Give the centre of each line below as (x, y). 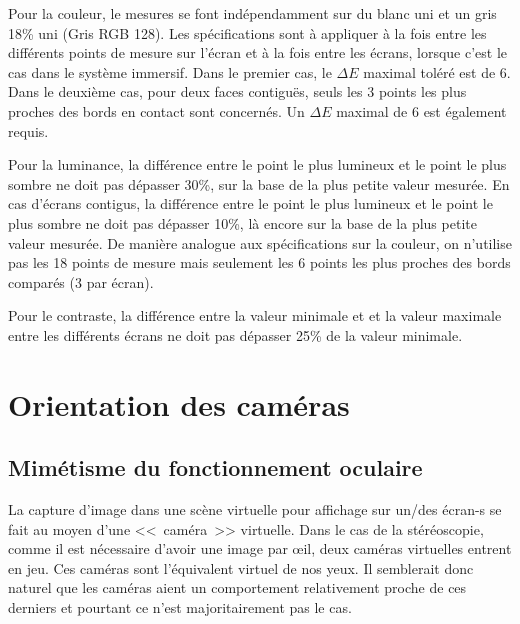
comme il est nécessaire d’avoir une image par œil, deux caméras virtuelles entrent (260, 548)
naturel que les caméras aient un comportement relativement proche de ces (237, 587)
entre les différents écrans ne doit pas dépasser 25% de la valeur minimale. (235, 334)
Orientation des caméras (179, 403)
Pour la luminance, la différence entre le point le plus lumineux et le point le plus (257, 164)
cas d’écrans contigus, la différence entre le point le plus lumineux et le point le (250, 203)
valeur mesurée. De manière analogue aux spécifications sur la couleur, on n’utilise (260, 242)
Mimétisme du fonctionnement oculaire (215, 467)
